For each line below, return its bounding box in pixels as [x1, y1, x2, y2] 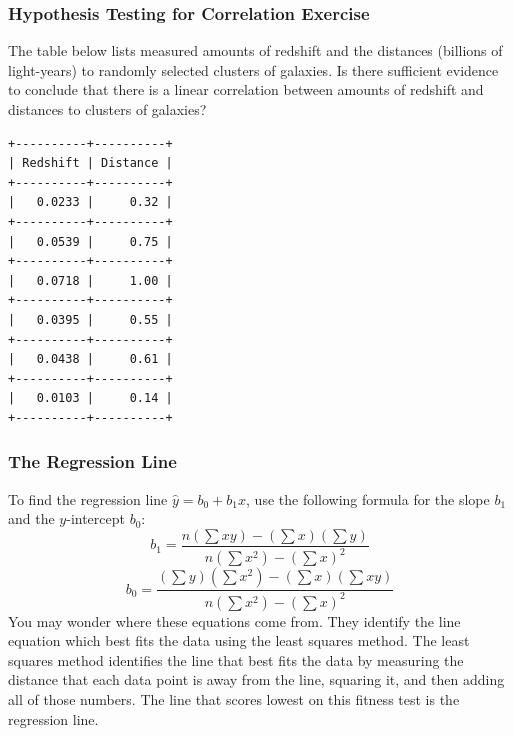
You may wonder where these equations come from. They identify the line [8, 610, 461, 631]
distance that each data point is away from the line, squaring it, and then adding [8, 669, 505, 690]
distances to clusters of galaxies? [8, 99, 207, 119]
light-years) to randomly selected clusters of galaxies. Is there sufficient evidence [8, 59, 499, 80]
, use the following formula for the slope [246, 488, 490, 509]
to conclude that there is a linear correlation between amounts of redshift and [8, 79, 484, 100]
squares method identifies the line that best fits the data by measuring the [8, 649, 464, 670]
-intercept [66, 508, 125, 529]
